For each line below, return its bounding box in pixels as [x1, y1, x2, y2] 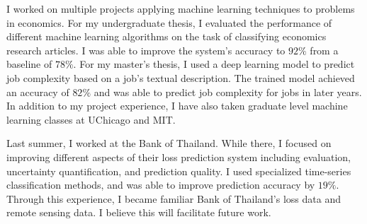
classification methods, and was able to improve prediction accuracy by [6, 177, 315, 192]
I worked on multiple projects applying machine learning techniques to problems [6, 1, 355, 16]
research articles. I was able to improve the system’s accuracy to [6, 42, 286, 57]
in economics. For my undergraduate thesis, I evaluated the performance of [6, 15, 332, 30]
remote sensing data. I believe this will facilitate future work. [6, 205, 271, 220]
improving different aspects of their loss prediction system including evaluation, [6, 149, 351, 164]
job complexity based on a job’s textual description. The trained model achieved [6, 70, 355, 85]
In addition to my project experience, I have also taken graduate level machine [6, 98, 348, 113]
